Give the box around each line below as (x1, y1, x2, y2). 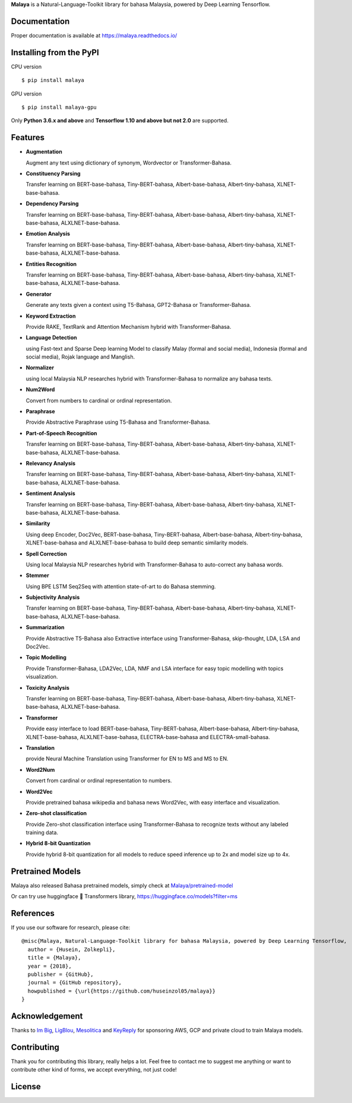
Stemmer (26, 572, 50, 579)
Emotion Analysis (26, 230, 71, 237)
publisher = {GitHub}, (27, 971, 94, 978)
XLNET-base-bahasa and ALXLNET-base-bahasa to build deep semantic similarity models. (26, 539, 249, 546)
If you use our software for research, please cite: (11, 924, 131, 931)
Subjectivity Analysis (26, 594, 80, 601)
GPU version (11, 90, 42, 97)
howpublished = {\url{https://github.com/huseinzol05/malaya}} (27, 987, 216, 994)
